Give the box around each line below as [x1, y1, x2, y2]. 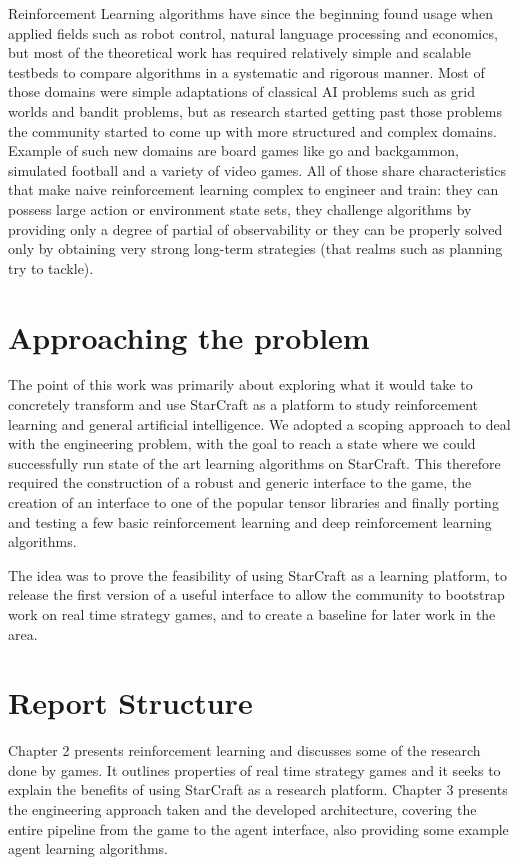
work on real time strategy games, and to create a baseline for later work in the [8, 603, 496, 624]
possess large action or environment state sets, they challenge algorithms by [8, 198, 472, 219]
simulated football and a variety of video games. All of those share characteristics [8, 159, 506, 180]
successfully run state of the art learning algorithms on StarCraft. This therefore [8, 452, 501, 473]
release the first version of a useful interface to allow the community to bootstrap [8, 584, 505, 605]
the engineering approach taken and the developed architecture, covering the [8, 799, 477, 820]
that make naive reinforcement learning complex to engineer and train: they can [8, 179, 499, 200]
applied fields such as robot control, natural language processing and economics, [8, 22, 498, 43]
